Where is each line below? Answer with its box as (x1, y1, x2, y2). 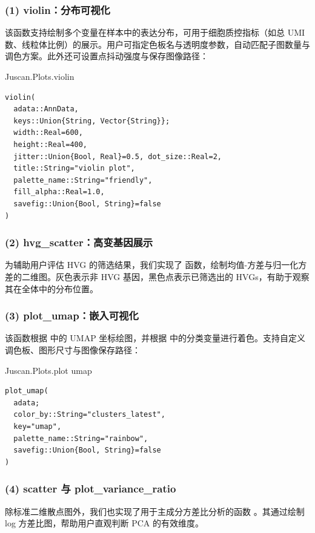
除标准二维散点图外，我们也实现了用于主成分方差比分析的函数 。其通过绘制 (5, 505, 305, 517)
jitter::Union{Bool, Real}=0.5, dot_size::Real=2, (13, 152, 222, 161)
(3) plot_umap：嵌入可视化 (5, 308, 139, 323)
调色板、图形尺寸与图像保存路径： (5, 343, 141, 356)
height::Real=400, (13, 140, 88, 149)
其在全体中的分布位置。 (5, 282, 98, 295)
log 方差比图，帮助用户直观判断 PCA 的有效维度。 (5, 517, 204, 529)
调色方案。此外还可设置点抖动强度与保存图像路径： (5, 50, 208, 62)
